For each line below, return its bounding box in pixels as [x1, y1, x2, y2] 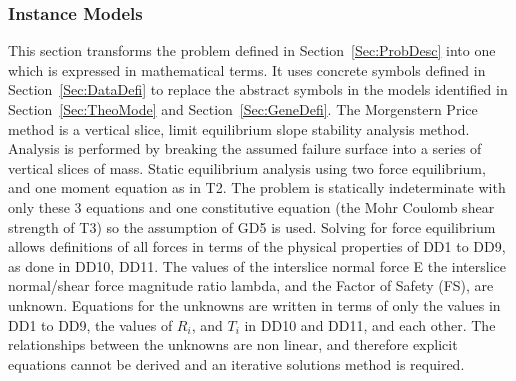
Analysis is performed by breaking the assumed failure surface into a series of [8, 138, 482, 159]
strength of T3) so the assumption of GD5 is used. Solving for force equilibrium [8, 216, 496, 237]
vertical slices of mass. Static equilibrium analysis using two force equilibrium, [8, 157, 486, 178]
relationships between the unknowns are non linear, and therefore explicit [8, 334, 458, 355]
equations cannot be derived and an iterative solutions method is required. [8, 353, 465, 374]
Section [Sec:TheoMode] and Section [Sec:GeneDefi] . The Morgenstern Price [8, 99, 478, 119]
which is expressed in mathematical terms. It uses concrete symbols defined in [8, 59, 486, 80]
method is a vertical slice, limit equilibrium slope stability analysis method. [8, 118, 470, 139]
